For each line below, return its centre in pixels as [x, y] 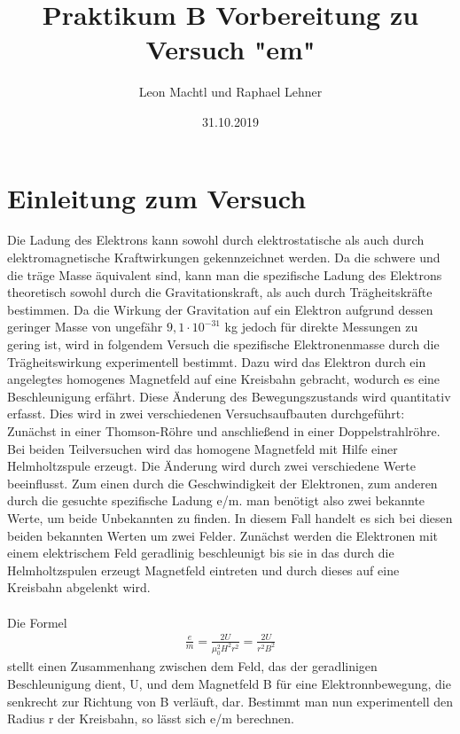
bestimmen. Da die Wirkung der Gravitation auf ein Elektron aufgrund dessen [220, 309]
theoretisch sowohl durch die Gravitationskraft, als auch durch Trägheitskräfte [220, 292]
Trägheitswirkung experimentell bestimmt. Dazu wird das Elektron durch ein [217, 361]
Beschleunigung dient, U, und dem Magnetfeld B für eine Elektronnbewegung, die [229, 684]
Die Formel [37, 622]
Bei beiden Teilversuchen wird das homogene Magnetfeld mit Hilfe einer [203, 448]
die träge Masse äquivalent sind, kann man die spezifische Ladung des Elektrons [225, 274]
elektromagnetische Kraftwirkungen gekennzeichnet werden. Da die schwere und [224, 258]
